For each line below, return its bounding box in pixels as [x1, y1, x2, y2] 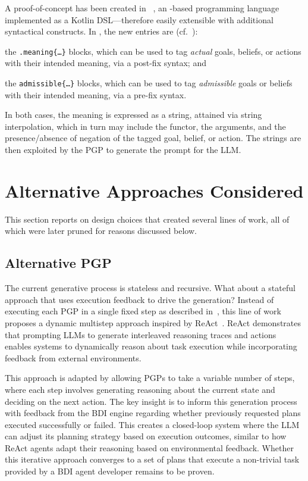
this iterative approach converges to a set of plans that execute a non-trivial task [5, 453, 300, 466]
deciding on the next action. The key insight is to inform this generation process [5, 395, 297, 407]
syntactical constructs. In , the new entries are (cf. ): [5, 25, 198, 38]
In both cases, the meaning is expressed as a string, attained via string [5, 108, 262, 121]
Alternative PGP [5, 254, 112, 272]
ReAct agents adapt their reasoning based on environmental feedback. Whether [5, 441, 294, 454]
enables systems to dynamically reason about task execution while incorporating [5, 340, 297, 352]
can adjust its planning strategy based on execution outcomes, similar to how [5, 430, 287, 442]
